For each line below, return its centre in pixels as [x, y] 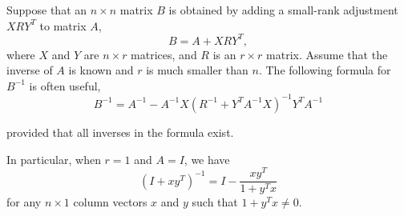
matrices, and [164, 54]
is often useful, [65, 85]
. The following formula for [325, 70]
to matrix [63, 25]
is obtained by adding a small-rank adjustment [283, 10]
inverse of [30, 70]
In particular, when [54, 159]
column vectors [110, 202]
